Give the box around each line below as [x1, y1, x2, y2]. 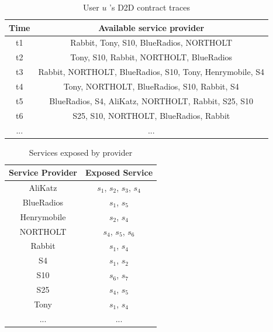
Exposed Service [85, 166, 153, 179]
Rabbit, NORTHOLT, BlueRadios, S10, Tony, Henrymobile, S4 [38, 66, 264, 78]
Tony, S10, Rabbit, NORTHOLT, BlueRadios [70, 51, 233, 63]
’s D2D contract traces [109, 1, 190, 13]
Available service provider [98, 21, 205, 33]
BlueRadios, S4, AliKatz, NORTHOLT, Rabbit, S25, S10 [49, 94, 254, 107]
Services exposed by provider [29, 146, 133, 158]
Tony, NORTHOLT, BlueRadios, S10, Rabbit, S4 [63, 80, 239, 92]
